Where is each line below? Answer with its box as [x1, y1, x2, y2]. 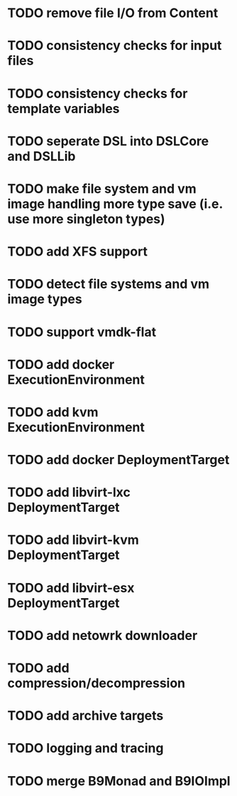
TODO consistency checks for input [7, 38, 222, 54]
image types [7, 291, 83, 308]
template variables [7, 100, 120, 117]
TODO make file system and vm [7, 180, 197, 197]
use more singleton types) [7, 211, 165, 227]
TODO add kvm [7, 404, 99, 420]
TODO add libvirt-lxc [7, 484, 131, 501]
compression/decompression [7, 675, 186, 691]
